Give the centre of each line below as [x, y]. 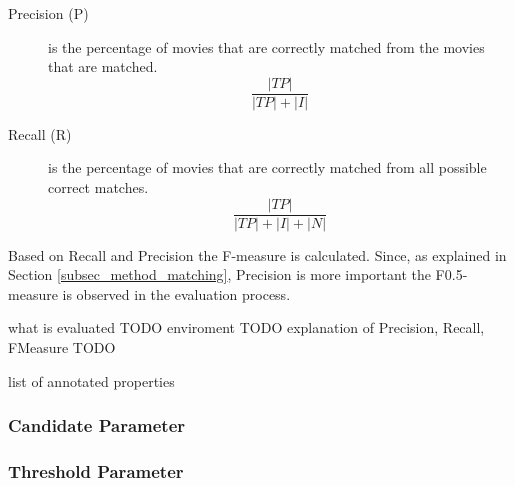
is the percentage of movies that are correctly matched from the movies [266, 46]
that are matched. [103, 66]
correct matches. [98, 187]
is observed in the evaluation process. [176, 293]
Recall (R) [40, 133]
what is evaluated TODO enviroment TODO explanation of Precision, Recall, [246, 327]
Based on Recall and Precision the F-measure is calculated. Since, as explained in [257, 254]
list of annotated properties [91, 380]
